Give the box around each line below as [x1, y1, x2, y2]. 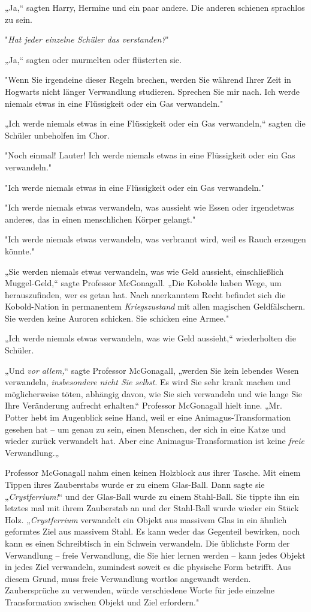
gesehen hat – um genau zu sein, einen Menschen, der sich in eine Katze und [5, 422, 286, 435]
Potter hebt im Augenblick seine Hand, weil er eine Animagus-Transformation [5, 411, 291, 424]
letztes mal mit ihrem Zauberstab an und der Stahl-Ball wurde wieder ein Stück [5, 502, 299, 514]
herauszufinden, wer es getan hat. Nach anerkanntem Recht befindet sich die [5, 288, 286, 301]
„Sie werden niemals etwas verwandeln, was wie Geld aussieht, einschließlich [5, 265, 284, 277]
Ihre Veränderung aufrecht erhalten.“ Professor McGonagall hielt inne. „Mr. [5, 399, 282, 412]
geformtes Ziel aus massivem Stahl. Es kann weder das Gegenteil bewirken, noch [5, 525, 300, 538]
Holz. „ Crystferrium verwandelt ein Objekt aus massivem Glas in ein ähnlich [5, 513, 287, 526]
